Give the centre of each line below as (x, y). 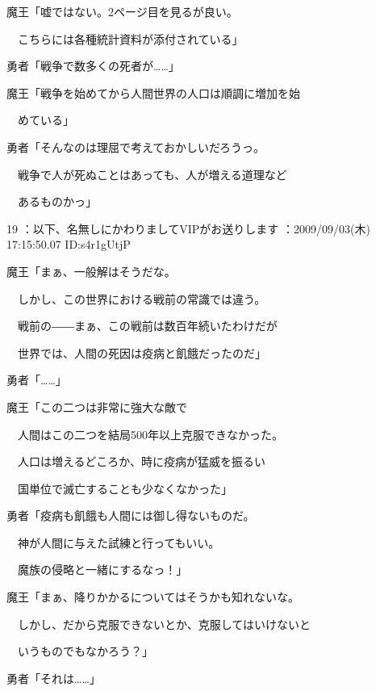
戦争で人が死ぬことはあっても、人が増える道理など (152, 174)
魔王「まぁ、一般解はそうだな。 (91, 271)
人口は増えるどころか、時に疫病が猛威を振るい (141, 461)
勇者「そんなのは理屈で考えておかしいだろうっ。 (136, 147)
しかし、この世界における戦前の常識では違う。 (142, 298)
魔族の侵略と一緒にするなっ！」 (102, 570)
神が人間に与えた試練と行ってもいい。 (119, 542)
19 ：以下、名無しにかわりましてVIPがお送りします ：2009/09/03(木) (188, 228)
